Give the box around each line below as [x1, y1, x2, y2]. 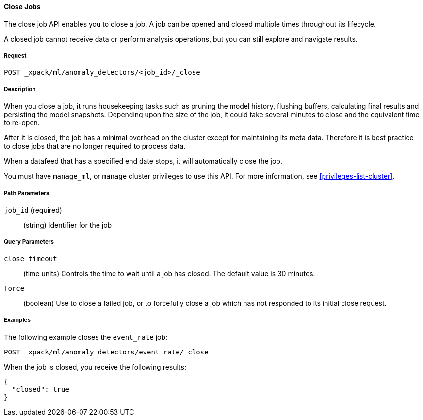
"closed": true [12, 385, 69, 393]
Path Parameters [4, 189, 49, 197]
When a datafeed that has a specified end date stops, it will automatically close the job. [4, 157, 282, 166]
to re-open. [4, 118, 40, 127]
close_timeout [4, 254, 57, 263]
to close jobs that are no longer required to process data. [4, 142, 186, 151]
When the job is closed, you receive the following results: [4, 362, 186, 371]
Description [4, 85, 36, 93]
